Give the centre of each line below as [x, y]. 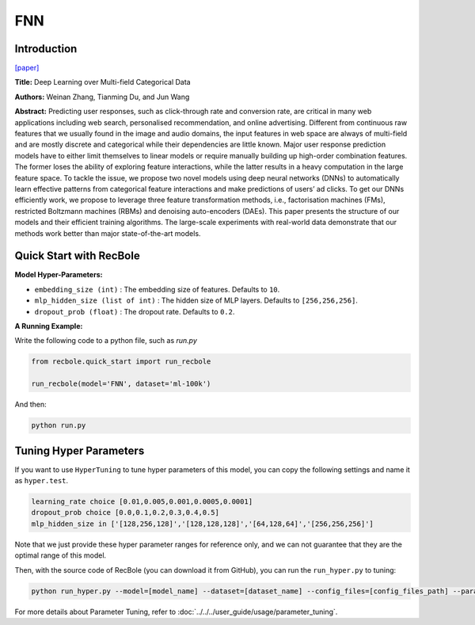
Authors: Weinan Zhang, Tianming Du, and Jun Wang [102, 97]
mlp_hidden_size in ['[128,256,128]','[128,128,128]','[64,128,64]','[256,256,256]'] [202, 524]
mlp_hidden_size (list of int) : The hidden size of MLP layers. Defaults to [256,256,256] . [196, 300]
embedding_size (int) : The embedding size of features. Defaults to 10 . [157, 289]
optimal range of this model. [61, 555]
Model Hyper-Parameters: [59, 275]
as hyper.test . [42, 481]
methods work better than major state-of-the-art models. [108, 233]
